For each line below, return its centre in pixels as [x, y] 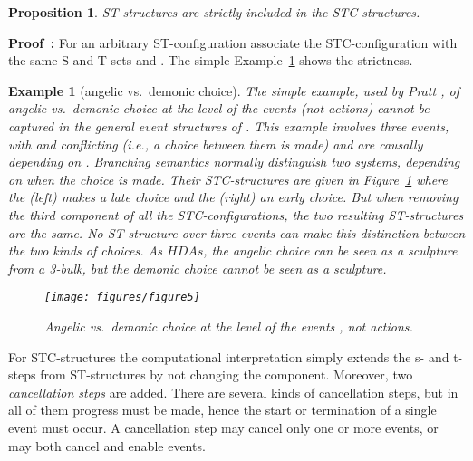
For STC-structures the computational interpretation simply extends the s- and [229, 356]
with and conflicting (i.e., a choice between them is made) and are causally [216, 144]
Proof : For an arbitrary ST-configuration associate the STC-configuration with [233, 42]
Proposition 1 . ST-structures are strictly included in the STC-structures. [214, 12]
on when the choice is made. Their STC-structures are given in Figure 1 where [228, 179]
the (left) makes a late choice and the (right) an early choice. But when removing [233, 197]
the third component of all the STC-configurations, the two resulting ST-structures [236, 214]
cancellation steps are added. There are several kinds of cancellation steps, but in [233, 392]
